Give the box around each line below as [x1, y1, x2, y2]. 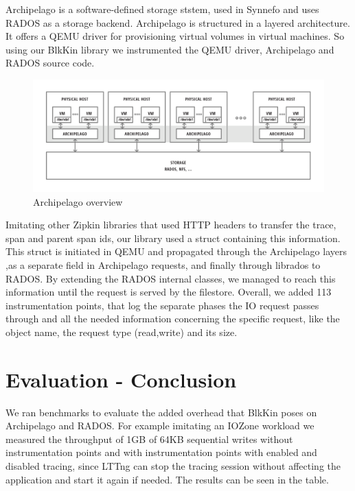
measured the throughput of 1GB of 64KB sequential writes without [5, 431, 293, 446]
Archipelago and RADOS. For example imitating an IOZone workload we [5, 418, 314, 433]
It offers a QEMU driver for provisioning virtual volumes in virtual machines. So [5, 29, 345, 43]
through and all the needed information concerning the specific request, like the [5, 311, 340, 326]
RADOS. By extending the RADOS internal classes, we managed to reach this [5, 271, 336, 285]
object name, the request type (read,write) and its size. [5, 324, 238, 339]
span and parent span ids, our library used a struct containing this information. [5, 230, 341, 245]
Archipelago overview [33, 194, 123, 208]
